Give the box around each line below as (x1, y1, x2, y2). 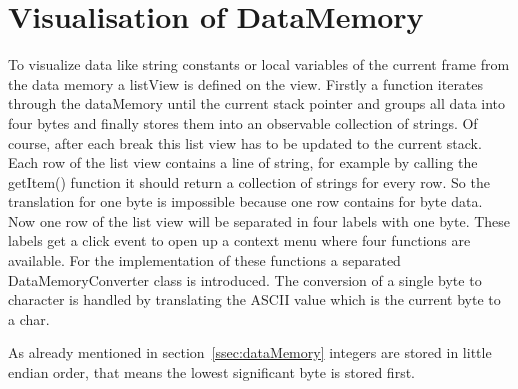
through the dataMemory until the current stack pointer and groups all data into (8, 93, 506, 114)
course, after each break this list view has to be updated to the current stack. (8, 132, 482, 153)
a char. (8, 308, 50, 329)
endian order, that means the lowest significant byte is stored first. (8, 362, 415, 383)
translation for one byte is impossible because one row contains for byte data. (8, 191, 483, 212)
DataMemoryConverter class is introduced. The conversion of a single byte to (8, 269, 482, 290)
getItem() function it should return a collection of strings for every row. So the (8, 171, 490, 192)
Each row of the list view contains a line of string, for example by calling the (8, 152, 478, 173)
